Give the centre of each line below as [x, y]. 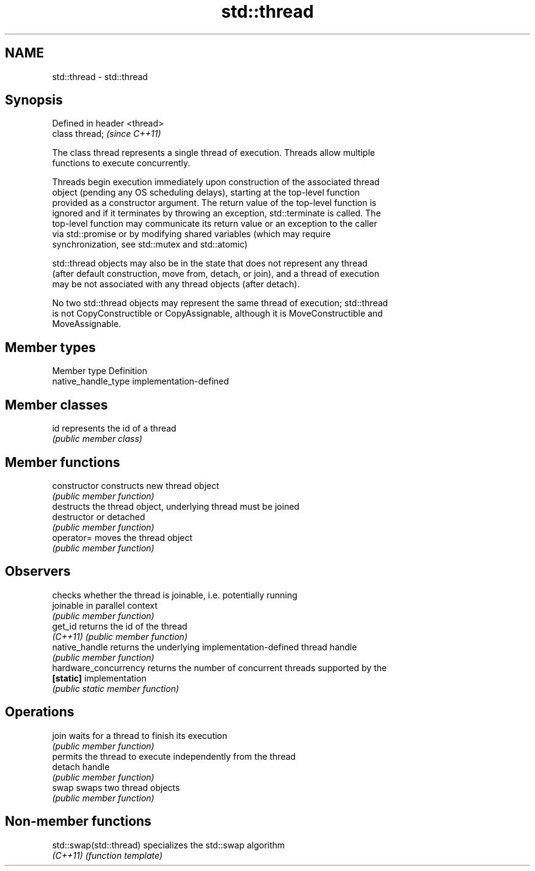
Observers [38, 571]
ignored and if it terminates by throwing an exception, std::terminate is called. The [217, 213]
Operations [40, 712]
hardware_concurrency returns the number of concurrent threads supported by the [220, 667]
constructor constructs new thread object [136, 485]
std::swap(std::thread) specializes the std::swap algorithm [169, 845]
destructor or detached [99, 516]
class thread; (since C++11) [107, 134]
